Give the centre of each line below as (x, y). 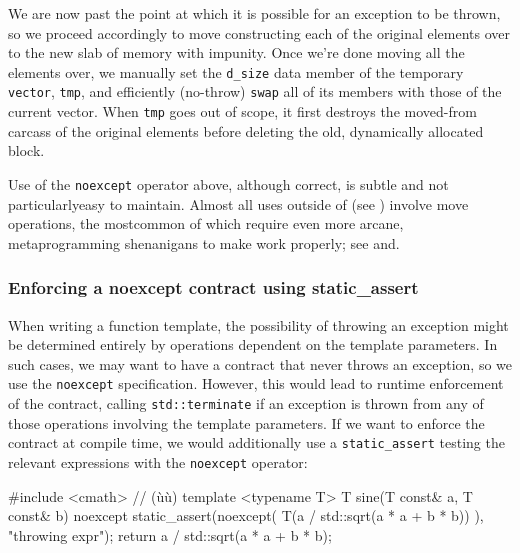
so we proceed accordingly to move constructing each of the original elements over (259, 32)
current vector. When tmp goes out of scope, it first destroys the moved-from (242, 111)
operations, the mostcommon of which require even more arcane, (206, 223)
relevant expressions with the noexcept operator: (158, 461)
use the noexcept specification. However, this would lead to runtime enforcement (256, 383)
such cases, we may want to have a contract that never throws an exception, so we (260, 363)
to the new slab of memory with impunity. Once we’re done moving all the (236, 52)
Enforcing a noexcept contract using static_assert (213, 287)
